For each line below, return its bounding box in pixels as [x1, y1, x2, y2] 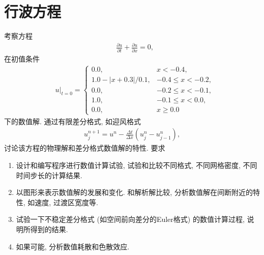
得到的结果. [30, 224, 68, 235]
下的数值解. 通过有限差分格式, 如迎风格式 [4, 116, 141, 126]
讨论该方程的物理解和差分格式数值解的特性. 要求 [4, 143, 165, 153]
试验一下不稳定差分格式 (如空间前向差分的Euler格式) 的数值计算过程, [16, 214, 245, 224]
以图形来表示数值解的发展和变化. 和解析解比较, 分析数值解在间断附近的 [16, 187, 253, 197]
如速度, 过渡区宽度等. [27, 196, 98, 207]
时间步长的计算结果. [16, 169, 82, 180]
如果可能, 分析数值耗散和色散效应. [16, 241, 130, 251]
